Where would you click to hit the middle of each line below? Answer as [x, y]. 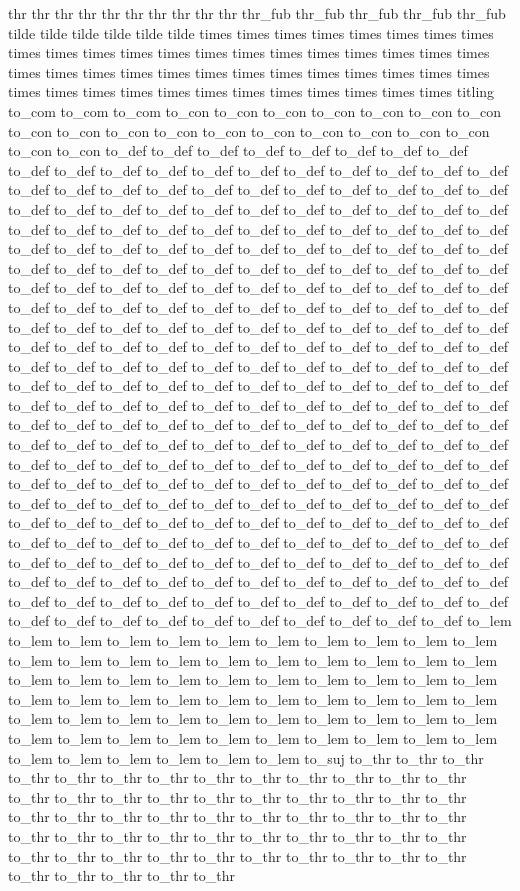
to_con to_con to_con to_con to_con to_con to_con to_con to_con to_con [249, 130]
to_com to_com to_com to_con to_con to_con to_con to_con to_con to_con [255, 110]
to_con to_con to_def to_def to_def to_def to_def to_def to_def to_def [238, 150]
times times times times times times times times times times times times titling [251, 91]
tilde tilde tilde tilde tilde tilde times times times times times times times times [251, 32]
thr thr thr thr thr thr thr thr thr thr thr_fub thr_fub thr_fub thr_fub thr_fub [257, 13]
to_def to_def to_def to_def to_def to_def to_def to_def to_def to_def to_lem [260, 620]
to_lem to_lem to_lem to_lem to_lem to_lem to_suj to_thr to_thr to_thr [246, 757]
